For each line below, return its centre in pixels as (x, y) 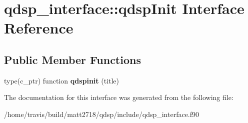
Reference (39, 28)
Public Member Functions (72, 59)
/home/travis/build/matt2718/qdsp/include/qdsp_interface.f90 (102, 114)
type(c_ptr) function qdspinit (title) (62, 80)
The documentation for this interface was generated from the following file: (119, 97)
